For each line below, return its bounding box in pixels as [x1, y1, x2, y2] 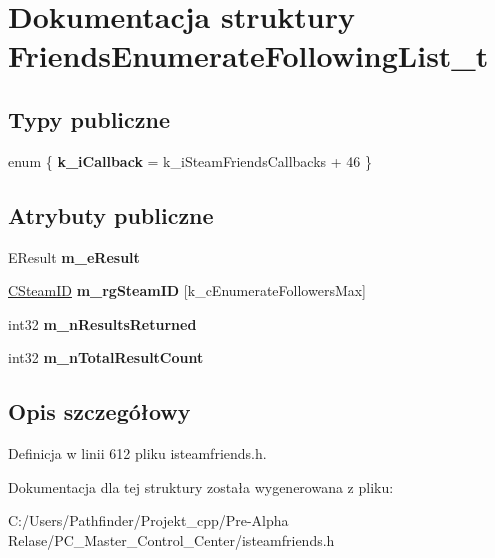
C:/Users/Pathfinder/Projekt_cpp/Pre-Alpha [8, 510, 289, 531]
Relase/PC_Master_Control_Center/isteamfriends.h [8, 529, 335, 550]
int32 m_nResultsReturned [8, 313, 197, 334]
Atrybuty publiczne [8, 199, 214, 230]
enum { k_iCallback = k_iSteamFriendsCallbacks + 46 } [8, 150, 372, 171]
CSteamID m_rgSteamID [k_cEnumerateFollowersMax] [8, 280, 367, 301]
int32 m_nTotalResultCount [8, 347, 204, 368]
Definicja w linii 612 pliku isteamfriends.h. [8, 443, 267, 464]
